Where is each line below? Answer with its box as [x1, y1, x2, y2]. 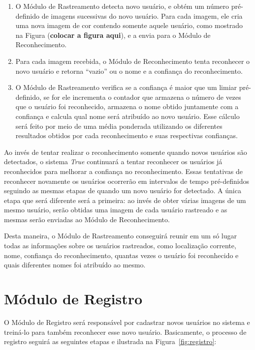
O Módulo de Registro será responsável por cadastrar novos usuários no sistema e [4, 317, 250, 327]
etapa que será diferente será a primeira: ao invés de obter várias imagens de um [4, 195, 246, 205]
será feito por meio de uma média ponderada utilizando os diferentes [15, 120, 223, 131]
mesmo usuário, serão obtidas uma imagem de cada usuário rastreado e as [4, 204, 227, 215]
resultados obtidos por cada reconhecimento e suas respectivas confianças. [15, 130, 238, 141]
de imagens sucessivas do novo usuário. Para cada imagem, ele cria [41, 10, 243, 21]
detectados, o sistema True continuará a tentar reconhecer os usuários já [4, 156, 223, 167]
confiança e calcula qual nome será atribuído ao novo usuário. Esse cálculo [15, 111, 240, 121]
